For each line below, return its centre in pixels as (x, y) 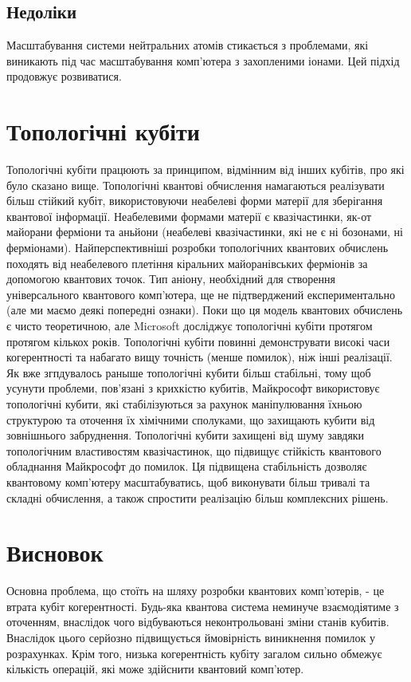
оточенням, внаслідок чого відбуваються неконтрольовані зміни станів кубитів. (198, 622)
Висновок (55, 552)
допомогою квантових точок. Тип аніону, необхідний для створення (171, 279)
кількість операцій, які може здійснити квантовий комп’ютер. (155, 669)
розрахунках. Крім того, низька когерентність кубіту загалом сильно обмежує (194, 653)
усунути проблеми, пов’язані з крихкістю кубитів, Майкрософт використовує (193, 388)
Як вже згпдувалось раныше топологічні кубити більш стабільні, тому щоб (189, 372)
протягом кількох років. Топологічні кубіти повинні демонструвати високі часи (198, 341)
